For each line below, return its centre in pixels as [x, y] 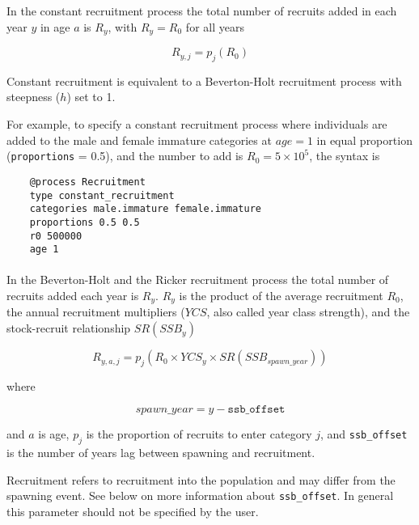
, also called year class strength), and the [308, 312]
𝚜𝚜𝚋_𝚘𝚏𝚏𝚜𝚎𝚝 [256, 410]
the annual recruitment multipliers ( [96, 312]
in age [55, 26]
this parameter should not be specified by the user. [133, 512]
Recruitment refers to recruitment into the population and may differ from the [201, 479]
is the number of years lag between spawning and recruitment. [161, 453]
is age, [54, 434]
